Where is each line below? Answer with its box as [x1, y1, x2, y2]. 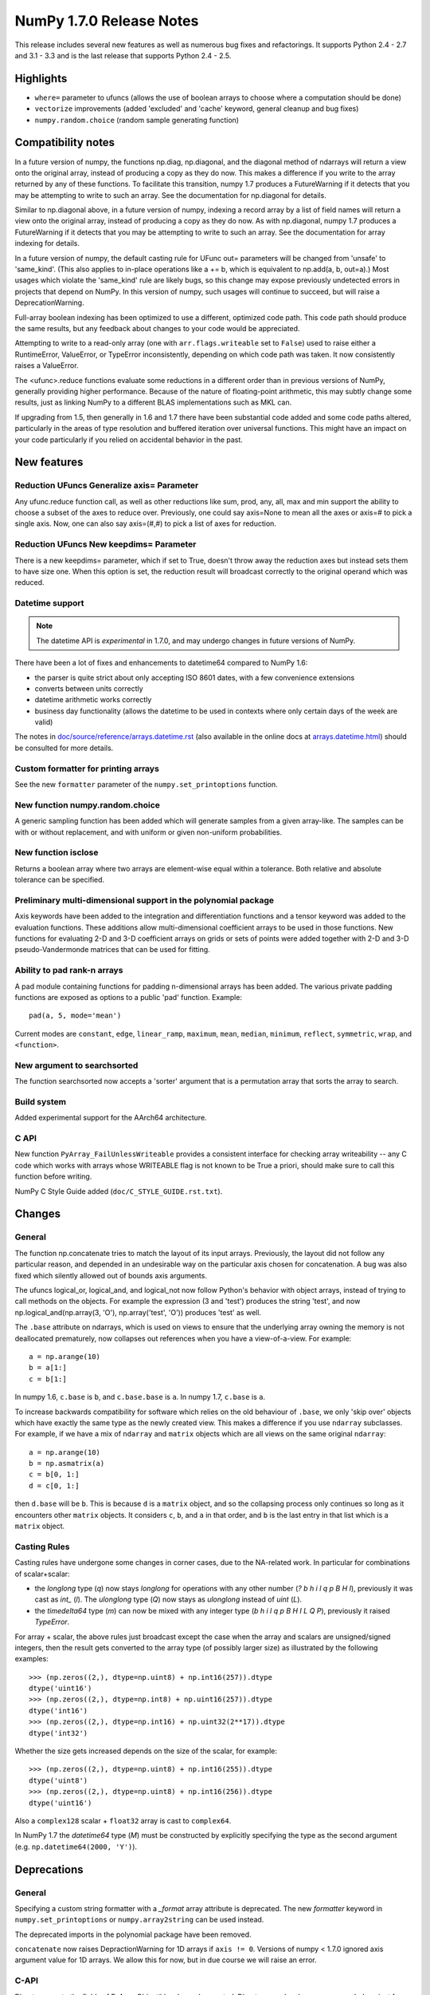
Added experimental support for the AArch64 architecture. [14, 1113, 207, 1123]
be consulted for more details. [14, 743, 114, 753]
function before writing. [14, 1171, 92, 1181]
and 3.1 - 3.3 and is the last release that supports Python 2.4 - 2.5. [14, 50, 232, 60]
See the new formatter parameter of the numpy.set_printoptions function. [14, 779, 278, 789]
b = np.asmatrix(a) [29, 1459, 105, 1468]
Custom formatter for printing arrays [14, 763, 159, 774]
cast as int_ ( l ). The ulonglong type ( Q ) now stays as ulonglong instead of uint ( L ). [34, 1594, 303, 1604]
